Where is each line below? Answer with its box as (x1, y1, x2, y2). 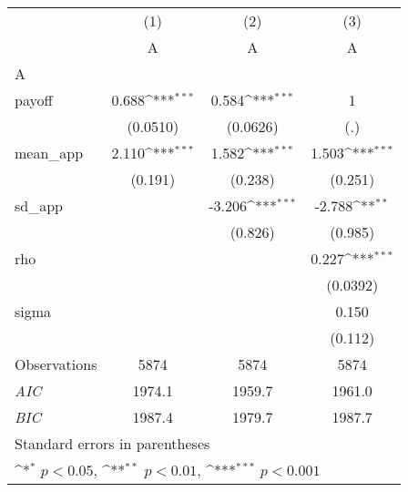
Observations (15, 354, 97, 374)
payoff (15, 89, 53, 110)
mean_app (15, 142, 84, 163)
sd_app (15, 195, 63, 216)
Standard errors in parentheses (15, 433, 210, 454)
